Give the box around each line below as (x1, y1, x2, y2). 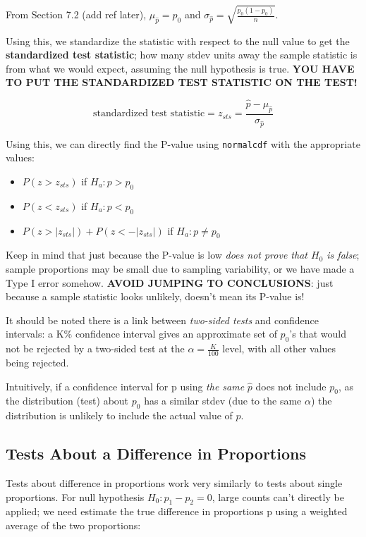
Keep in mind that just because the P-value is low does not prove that (6, 247, 307, 262)
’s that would (289, 326, 346, 341)
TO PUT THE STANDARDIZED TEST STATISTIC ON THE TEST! (6, 75, 358, 89)
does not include (255, 378, 327, 393)
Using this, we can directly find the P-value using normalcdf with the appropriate (6, 136, 360, 151)
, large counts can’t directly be (212, 489, 344, 504)
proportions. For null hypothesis (6, 489, 145, 504)
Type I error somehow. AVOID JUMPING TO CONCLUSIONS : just (6, 275, 334, 290)
